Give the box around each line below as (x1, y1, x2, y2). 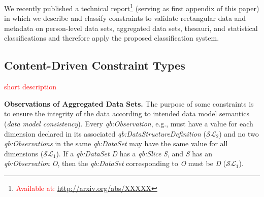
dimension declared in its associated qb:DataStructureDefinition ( (4, 128, 206, 139)
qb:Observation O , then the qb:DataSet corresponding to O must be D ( (4, 158, 226, 169)
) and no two (219, 128, 259, 139)
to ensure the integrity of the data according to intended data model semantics (4, 108, 249, 119)
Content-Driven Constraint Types (4, 57, 185, 73)
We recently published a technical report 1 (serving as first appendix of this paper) (4, 2, 259, 13)
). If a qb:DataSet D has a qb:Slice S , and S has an (56, 148, 213, 158)
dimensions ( (4, 148, 44, 158)
